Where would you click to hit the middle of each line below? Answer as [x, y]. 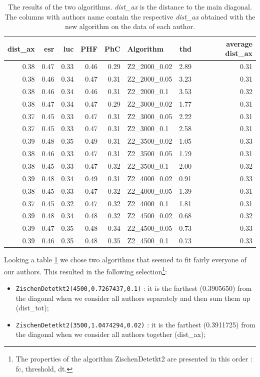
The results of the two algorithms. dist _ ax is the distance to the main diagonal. [130, 7]
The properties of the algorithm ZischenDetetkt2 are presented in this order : [134, 359]
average [239, 43]
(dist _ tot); [32, 308]
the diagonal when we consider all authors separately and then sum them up [133, 298]
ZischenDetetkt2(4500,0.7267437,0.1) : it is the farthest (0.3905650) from [134, 288]
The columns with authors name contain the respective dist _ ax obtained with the [130, 16]
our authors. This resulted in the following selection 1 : [85, 270]
